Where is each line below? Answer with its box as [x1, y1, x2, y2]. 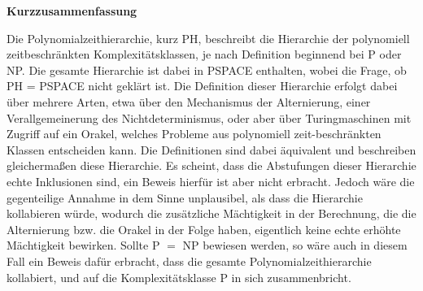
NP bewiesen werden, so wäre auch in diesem [182, 237, 408, 254]
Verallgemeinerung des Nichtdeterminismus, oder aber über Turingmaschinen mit [7, 109, 412, 126]
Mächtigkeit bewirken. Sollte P [7, 237, 160, 254]
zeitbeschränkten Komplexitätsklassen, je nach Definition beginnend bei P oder [7, 46, 402, 63]
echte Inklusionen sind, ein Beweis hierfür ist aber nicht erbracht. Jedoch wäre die [7, 172, 415, 189]
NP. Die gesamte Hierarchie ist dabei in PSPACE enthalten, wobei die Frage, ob [7, 61, 407, 78]
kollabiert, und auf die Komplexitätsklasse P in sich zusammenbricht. [7, 268, 351, 285]
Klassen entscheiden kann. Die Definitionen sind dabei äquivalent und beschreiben [7, 141, 416, 158]
